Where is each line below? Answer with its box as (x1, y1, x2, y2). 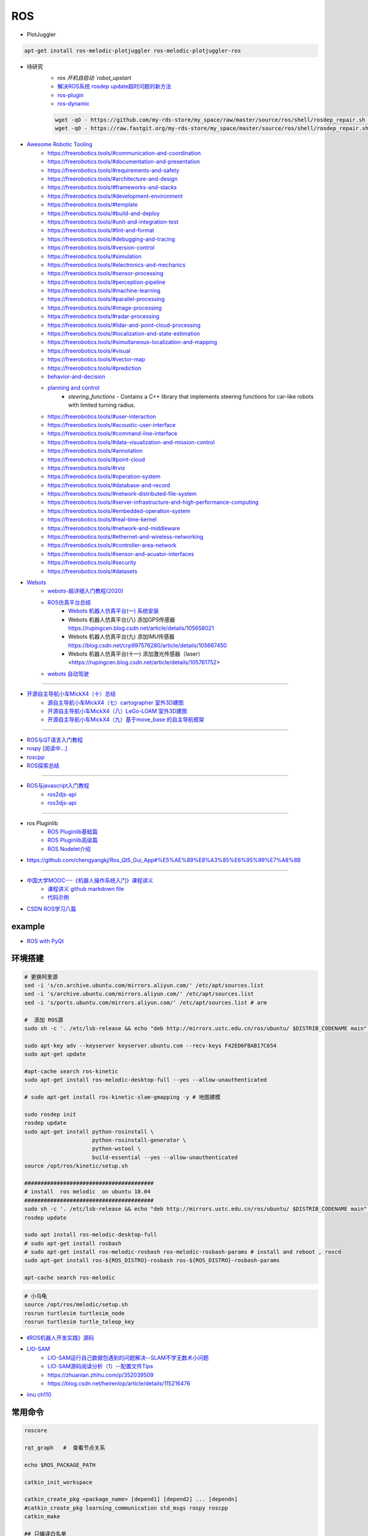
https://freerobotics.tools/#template (47, 201, 138, 208)
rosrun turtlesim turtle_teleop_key (24, 1319, 135, 1325)
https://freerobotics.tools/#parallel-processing (47, 296, 165, 303)
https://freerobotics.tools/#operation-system (47, 473, 161, 480)
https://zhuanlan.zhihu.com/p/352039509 (47, 1371, 154, 1379)
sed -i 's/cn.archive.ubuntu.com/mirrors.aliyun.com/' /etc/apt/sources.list (24, 982, 264, 989)
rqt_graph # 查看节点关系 (24, 1444, 105, 1451)
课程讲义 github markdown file (47, 885, 125, 892)
